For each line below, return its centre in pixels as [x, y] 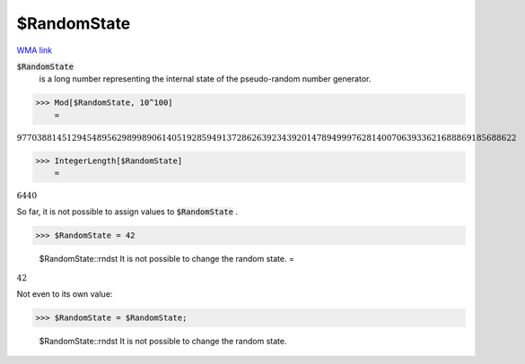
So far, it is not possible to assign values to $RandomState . [127, 212]
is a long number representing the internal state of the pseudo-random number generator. [205, 79]
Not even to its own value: [65, 294]
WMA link [35, 50]
